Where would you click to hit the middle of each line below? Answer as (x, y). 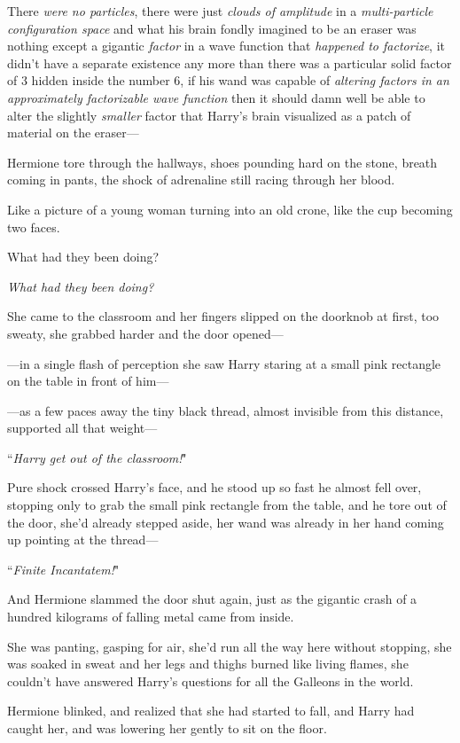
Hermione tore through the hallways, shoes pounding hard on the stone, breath (222, 162)
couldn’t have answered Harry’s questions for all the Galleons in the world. (211, 680)
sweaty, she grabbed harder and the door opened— (145, 333)
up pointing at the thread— (83, 540)
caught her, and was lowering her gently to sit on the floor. (167, 728)
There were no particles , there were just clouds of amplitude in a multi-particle (220, 11)
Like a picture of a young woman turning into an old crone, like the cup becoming (230, 209)
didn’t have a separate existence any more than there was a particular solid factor (230, 63)
